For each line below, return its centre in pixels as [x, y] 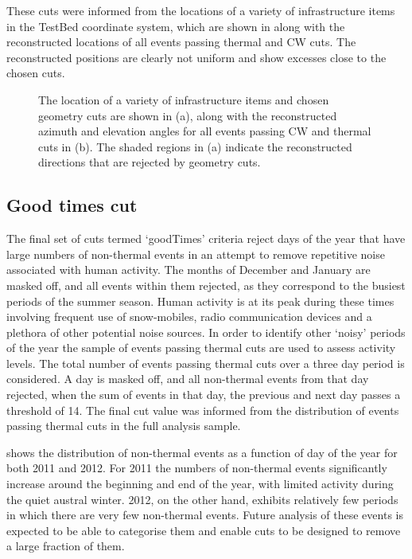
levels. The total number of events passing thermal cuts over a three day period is [206, 363]
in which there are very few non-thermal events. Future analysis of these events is [205, 515]
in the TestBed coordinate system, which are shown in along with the [176, 26]
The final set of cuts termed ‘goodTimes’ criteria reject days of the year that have [206, 238]
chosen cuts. [36, 73]
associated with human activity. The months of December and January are [189, 270]
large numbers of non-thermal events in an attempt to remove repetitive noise [196, 254]
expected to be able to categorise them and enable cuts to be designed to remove [204, 530]
